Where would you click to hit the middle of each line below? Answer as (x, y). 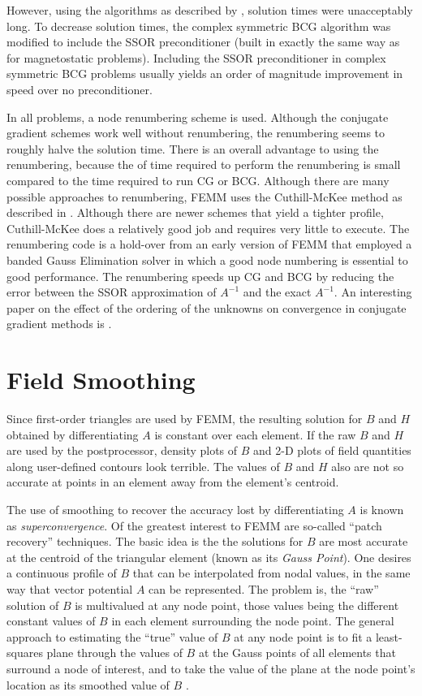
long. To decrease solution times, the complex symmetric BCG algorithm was (199, 26)
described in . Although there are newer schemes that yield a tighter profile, (195, 212)
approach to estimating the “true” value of (112, 636)
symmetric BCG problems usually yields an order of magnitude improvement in (205, 73)
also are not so (368, 466)
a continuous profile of (62, 573)
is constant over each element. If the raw (255, 434)
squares (25, 653)
